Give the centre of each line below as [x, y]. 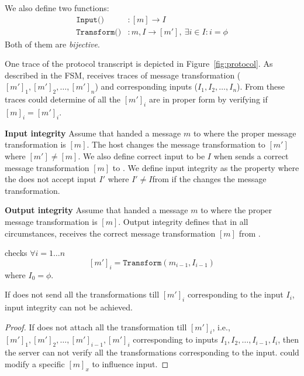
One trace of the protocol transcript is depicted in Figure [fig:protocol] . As [139, 64]
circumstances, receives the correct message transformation [110, 233]
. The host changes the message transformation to [176, 144]
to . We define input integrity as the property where [206, 167]
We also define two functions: [57, 8]
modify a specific [35, 363]
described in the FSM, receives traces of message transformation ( [123, 75]
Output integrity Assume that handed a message [96, 210]
